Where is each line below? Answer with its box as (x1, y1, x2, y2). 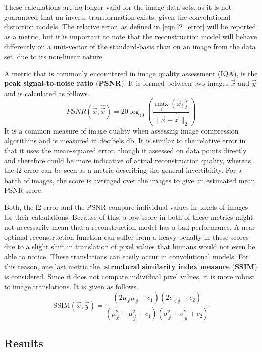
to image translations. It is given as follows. (4, 281, 139, 291)
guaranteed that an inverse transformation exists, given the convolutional (4, 11, 231, 22)
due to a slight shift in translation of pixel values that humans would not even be (4, 241, 255, 252)
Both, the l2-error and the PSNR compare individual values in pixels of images (4, 201, 248, 212)
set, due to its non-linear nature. (4, 51, 104, 61)
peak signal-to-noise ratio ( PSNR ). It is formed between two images (4, 78, 229, 89)
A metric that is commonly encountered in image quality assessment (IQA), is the (4, 68, 258, 78)
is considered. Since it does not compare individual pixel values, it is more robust (4, 271, 255, 282)
